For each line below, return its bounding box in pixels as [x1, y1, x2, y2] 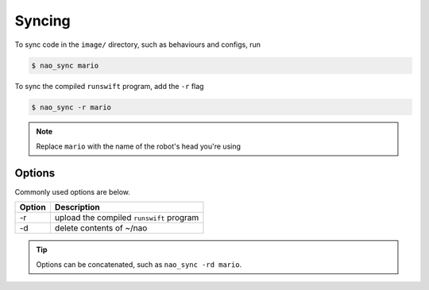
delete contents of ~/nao [54, 222, 148, 234]
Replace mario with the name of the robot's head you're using [36, 141, 242, 151]
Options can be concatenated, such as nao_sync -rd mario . [36, 259, 242, 269]
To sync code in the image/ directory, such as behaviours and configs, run [14, 40, 261, 49]
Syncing [14, 12, 71, 29]
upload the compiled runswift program [54, 212, 199, 223]
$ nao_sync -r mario [31, 102, 111, 111]
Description [54, 202, 101, 213]
